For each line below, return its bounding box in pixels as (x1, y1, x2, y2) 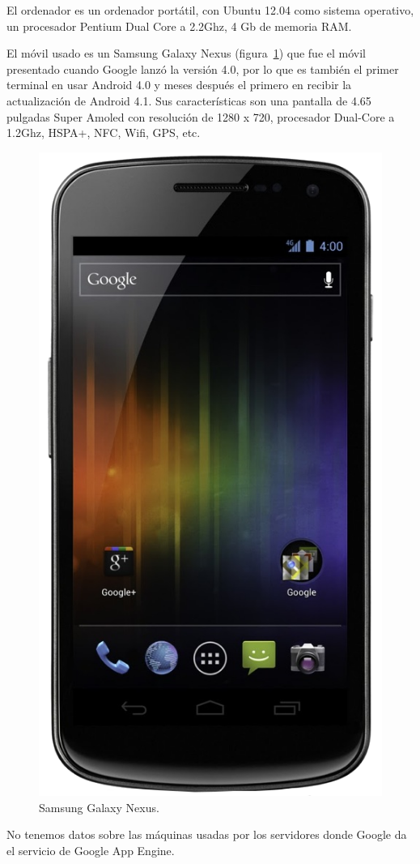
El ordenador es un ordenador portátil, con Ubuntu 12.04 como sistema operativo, (6, 2, 414, 18)
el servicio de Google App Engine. (6, 841, 175, 858)
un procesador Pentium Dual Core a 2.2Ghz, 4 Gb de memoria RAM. (6, 17, 352, 34)
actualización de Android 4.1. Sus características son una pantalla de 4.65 (6, 92, 371, 109)
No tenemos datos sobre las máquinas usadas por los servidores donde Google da (6, 826, 407, 843)
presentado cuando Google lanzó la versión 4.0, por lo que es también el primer (6, 60, 399, 77)
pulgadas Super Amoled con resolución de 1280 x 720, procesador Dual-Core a (6, 108, 395, 125)
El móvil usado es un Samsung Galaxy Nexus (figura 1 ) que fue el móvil (6, 45, 366, 62)
